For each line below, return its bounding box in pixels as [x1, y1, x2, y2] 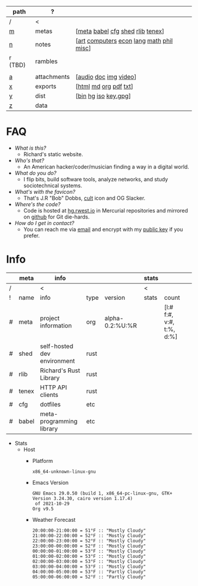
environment [40, 356, 75, 365]
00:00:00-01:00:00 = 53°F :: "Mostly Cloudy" [32, 548, 146, 554]
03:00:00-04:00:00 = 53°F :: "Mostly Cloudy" [32, 564, 146, 570]
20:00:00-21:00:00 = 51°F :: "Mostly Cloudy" [32, 527, 146, 534]
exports [35, 82, 57, 90]
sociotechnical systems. [23, 182, 82, 189]
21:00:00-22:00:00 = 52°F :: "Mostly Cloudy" [32, 532, 146, 538]
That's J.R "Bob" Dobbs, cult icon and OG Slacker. [23, 194, 146, 201]
